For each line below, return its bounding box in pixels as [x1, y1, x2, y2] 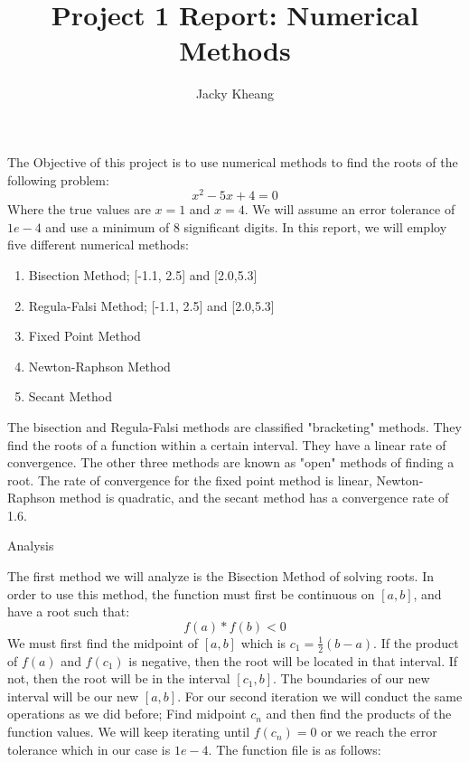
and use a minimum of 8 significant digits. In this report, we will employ [45, 217, 447, 236]
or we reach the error [321, 722, 437, 741]
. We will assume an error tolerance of [244, 200, 455, 219]
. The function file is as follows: [208, 739, 381, 758]
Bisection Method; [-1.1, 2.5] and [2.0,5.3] [28, 265, 258, 284]
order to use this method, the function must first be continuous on [7, 584, 375, 603]
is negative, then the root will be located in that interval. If [128, 651, 458, 670]
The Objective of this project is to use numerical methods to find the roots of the [7, 152, 458, 171]
